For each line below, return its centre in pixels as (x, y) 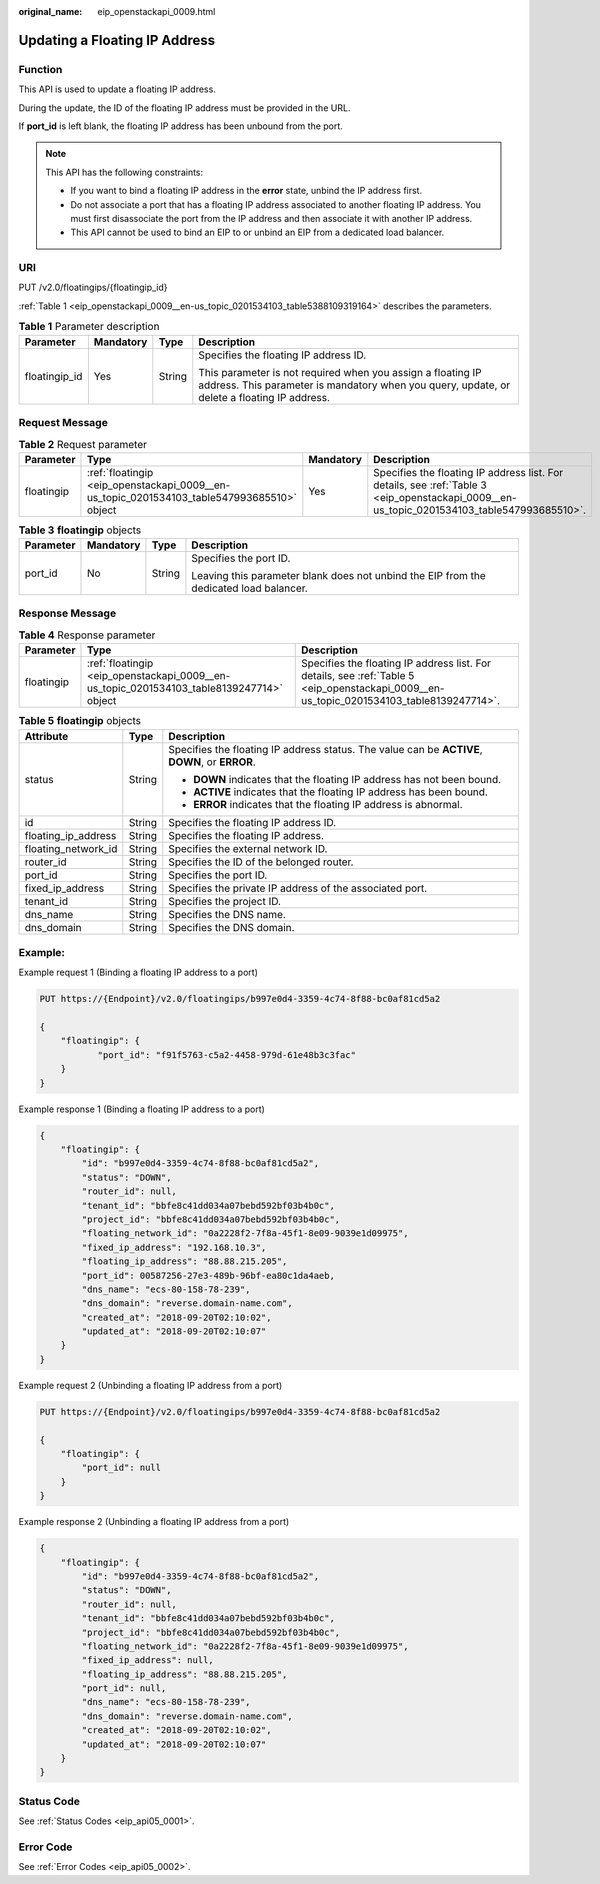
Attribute (46, 736)
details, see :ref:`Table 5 (357, 676)
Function (40, 69)
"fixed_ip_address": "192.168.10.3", (174, 1247)
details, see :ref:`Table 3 (430, 485)
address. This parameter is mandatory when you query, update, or (354, 385)
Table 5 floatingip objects (80, 721)
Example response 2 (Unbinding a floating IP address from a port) (154, 1522)
